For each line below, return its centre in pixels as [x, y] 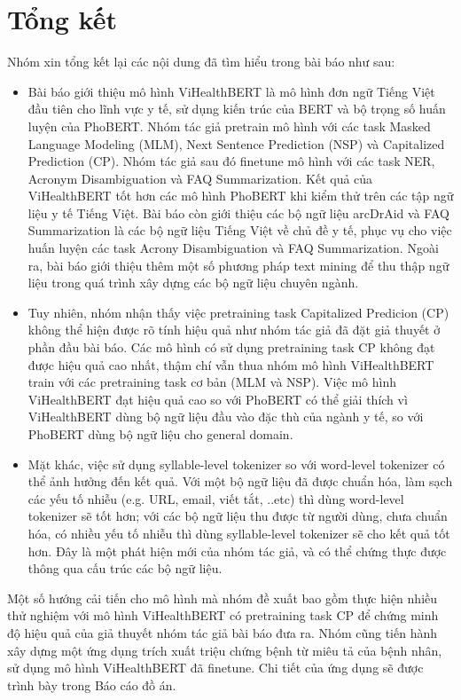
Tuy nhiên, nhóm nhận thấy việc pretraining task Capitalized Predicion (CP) [238, 312]
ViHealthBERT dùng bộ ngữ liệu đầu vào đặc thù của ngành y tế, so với [226, 417]
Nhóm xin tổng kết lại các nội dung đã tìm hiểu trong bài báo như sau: [201, 62]
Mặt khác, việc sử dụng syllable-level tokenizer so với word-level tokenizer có [236, 464]
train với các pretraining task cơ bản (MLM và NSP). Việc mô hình [212, 382]
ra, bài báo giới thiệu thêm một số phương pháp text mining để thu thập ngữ [238, 265]
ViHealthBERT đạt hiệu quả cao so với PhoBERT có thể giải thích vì [218, 399]
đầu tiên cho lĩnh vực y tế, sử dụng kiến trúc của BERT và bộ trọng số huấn [237, 109]
